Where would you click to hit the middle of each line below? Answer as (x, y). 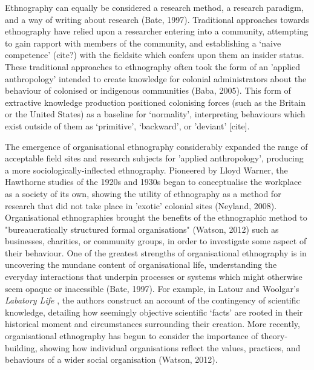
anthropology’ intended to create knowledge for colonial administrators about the (156, 78)
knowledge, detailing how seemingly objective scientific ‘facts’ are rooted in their (154, 312)
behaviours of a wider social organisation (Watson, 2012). (111, 359)
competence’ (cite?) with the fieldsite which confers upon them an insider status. (155, 55)
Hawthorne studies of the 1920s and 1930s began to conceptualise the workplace (153, 182)
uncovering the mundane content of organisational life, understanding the (141, 265)
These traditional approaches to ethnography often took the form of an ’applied (153, 66)
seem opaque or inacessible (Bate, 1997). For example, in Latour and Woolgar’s (152, 288)
